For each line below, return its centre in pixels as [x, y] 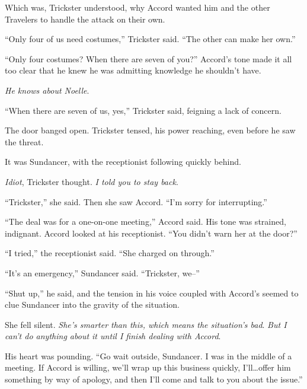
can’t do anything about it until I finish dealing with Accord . [113, 336]
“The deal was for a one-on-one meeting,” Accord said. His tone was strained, [145, 221]
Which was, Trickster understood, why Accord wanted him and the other [137, 7]
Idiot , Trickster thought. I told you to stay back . [92, 181]
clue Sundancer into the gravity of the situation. [92, 304]
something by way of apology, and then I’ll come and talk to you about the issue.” [154, 379]
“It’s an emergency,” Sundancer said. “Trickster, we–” [102, 272]
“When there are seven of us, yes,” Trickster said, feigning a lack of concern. [143, 110]
